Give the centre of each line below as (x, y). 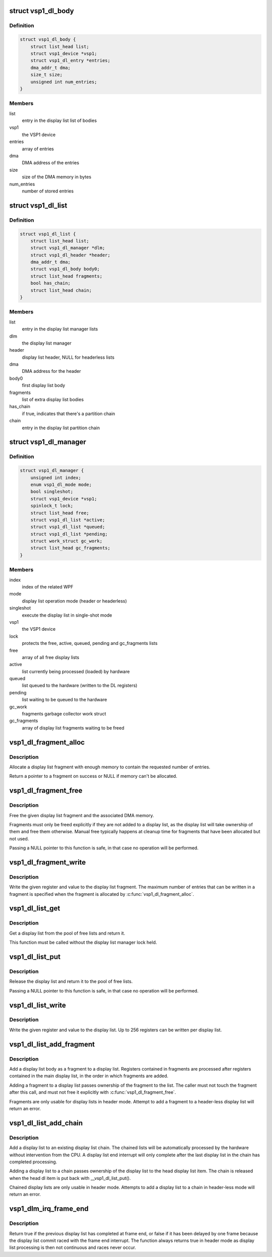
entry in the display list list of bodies (59, 120)
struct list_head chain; (61, 290)
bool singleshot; (52, 492)
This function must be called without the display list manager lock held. (83, 943)
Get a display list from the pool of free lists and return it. (67, 933)
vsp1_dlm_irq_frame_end (49, 1209)
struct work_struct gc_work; (66, 541)
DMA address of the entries (51, 163)
